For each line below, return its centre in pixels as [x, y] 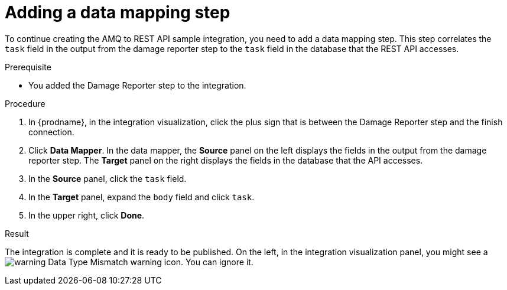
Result [17, 233]
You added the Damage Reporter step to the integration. [137, 85]
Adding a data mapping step [118, 12]
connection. [51, 132]
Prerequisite [28, 67]
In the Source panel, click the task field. [108, 178]
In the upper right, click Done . [87, 215]
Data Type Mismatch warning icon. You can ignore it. [151, 262]
